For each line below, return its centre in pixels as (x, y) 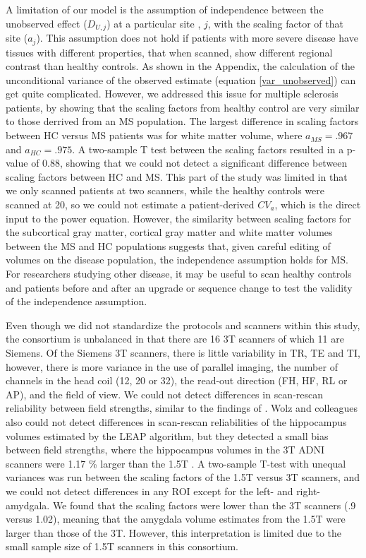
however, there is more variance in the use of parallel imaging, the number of (172, 366)
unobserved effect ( (47, 23)
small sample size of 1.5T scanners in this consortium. (122, 546)
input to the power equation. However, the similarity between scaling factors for (178, 218)
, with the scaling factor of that (275, 23)
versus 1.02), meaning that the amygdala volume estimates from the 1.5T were (176, 519)
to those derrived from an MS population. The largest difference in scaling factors (182, 121)
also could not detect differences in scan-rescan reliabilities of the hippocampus (176, 421)
